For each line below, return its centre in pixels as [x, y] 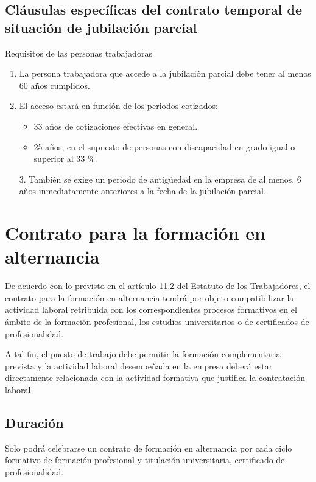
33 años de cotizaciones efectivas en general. [116, 126]
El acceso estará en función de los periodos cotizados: [118, 106]
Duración [34, 422]
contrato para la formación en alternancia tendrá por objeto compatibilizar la [149, 297]
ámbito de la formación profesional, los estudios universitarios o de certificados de [157, 322]
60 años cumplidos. [54, 85]
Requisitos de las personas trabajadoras [79, 53]
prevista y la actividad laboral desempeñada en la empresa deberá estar [139, 365]
